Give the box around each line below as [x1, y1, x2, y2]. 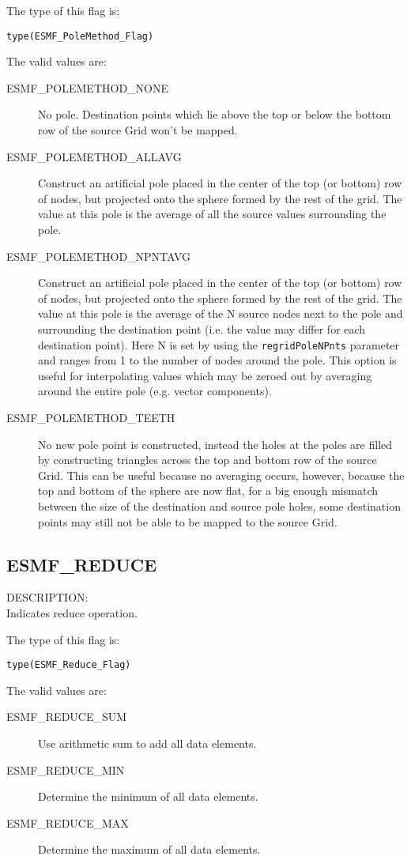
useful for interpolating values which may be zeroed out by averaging [38, 367, 372, 383]
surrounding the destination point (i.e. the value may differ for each [38, 320, 366, 337]
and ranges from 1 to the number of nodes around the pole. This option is [38, 352, 397, 368]
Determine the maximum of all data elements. [38, 841, 261, 858]
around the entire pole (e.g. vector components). [38, 383, 272, 399]
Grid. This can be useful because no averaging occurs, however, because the [38, 466, 405, 483]
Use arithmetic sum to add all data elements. [38, 734, 257, 751]
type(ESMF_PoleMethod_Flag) [6, 30, 154, 42]
